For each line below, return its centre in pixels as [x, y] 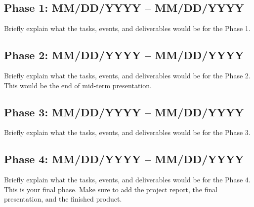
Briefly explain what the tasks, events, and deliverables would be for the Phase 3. [127, 132]
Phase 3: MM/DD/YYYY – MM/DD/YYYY [124, 112]
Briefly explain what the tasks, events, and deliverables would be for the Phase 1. [127, 28]
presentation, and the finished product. [63, 199]
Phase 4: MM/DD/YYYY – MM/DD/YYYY [124, 159]
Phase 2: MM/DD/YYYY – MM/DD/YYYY [124, 55]
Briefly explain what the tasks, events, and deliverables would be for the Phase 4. [127, 180]
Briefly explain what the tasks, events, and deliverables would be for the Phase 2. [127, 75]
